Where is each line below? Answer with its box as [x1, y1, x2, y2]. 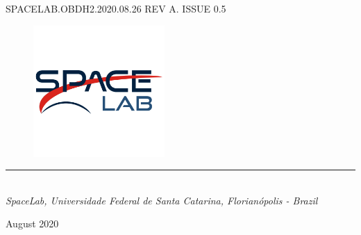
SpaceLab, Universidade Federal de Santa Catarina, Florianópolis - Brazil [6, 193, 318, 207]
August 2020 [6, 216, 59, 231]
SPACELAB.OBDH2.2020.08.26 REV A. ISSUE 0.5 [6, 1, 226, 15]
